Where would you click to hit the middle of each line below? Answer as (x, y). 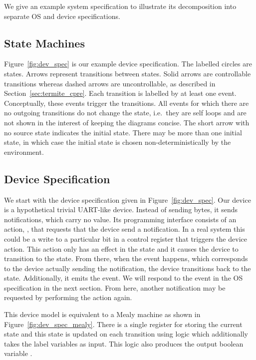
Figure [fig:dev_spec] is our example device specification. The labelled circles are (128, 64)
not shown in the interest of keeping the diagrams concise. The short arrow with (127, 122)
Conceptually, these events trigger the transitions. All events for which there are (127, 103)
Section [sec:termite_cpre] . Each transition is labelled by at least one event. (120, 93)
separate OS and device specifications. (62, 16)
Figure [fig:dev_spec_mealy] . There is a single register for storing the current (123, 324)
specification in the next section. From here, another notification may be (115, 287)
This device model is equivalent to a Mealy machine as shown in (102, 314)
